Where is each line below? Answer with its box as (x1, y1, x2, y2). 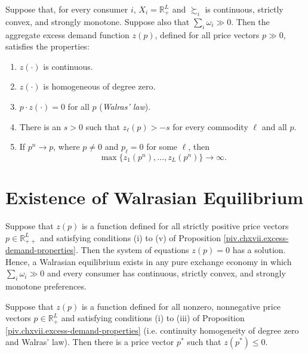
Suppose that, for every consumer (5, 3, 128, 15)
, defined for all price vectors (155, 28, 260, 41)
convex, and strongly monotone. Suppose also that (5, 15, 190, 27)
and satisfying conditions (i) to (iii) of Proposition (61, 312, 245, 324)
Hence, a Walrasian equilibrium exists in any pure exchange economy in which (5, 255, 292, 267)
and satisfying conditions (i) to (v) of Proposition (40, 231, 221, 244)
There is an (19, 120, 61, 133)
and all (261, 120, 287, 133)
